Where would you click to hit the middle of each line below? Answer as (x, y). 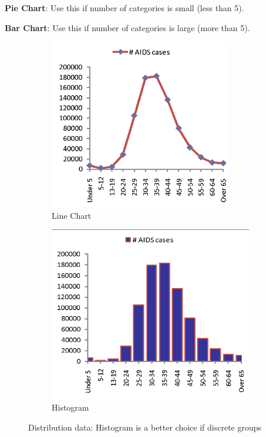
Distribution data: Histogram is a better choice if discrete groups (145, 427)
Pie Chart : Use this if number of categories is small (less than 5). (124, 8)
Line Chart (72, 215)
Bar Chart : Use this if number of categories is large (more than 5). (127, 27)
